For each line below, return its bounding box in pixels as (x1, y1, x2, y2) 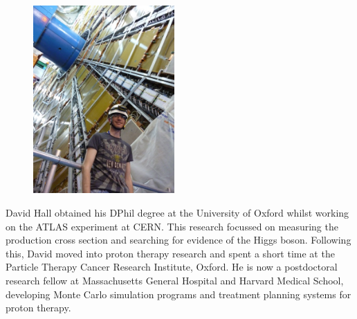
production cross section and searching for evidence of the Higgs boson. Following (6, 233, 351, 247)
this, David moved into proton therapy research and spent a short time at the (6, 246, 335, 260)
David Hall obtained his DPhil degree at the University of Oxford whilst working (6, 205, 349, 219)
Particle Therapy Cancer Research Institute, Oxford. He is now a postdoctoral (6, 259, 338, 274)
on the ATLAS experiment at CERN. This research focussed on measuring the (6, 219, 338, 233)
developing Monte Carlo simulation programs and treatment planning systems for (6, 286, 351, 301)
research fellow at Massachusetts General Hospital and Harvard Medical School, (6, 273, 344, 287)
